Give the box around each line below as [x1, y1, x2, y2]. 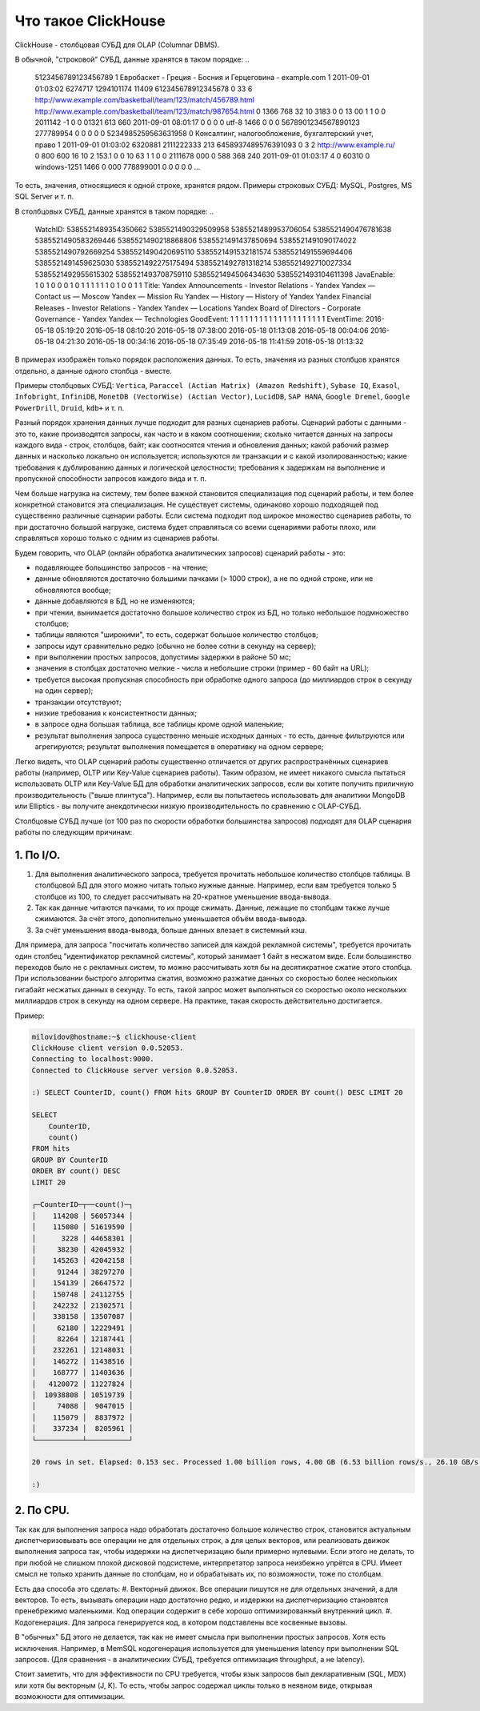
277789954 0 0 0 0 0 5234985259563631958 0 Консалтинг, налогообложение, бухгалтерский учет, [34, 129, 374, 138]
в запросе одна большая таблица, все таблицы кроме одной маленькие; [34, 719, 284, 729]
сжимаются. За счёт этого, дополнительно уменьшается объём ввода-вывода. [34, 914, 307, 924]
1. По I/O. [14, 848, 61, 862]
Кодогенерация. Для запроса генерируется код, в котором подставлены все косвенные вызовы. [14, 1617, 348, 1627]
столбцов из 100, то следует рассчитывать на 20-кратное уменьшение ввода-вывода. [34, 892, 331, 901]
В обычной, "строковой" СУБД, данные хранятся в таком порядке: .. [14, 54, 250, 64]
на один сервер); [34, 686, 94, 695]
